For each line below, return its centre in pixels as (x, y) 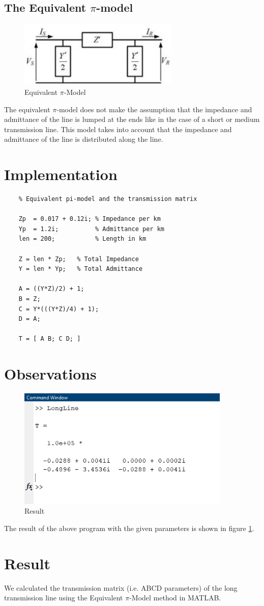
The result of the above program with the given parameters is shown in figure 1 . (129, 528)
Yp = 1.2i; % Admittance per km (91, 229)
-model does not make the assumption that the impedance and (154, 109)
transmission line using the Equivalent (64, 598)
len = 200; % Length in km (82, 239)
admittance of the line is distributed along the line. (84, 139)
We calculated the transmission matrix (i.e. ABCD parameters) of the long (121, 587)
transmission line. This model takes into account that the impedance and (118, 129)
